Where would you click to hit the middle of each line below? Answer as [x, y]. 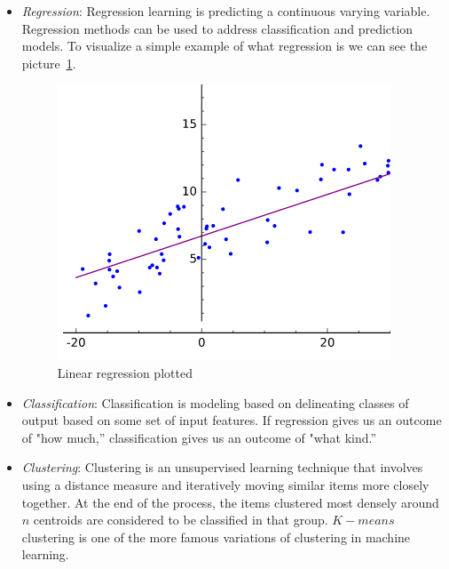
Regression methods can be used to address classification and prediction [217, 28]
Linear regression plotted [125, 372]
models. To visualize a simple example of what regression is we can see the [224, 46]
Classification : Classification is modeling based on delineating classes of [215, 402]
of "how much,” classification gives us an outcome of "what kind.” [199, 437]
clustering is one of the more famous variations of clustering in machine [216, 537]
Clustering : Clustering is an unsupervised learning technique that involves [222, 467]
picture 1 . [49, 63]
